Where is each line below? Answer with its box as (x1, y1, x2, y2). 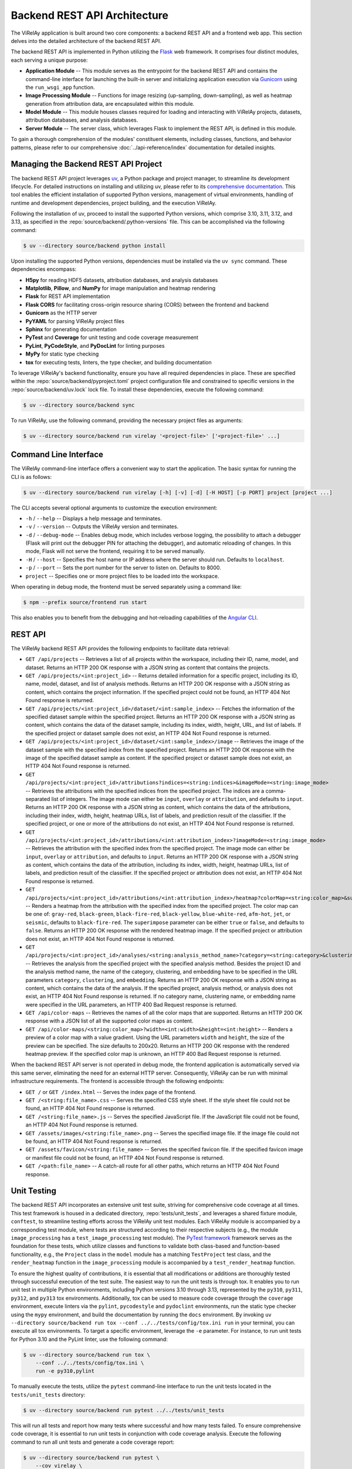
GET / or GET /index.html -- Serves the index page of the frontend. (25, 1088, 197, 1095)
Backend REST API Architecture (11, 9, 168, 22)
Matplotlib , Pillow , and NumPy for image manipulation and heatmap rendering (25, 285, 216, 292)
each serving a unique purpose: (11, 56, 88, 63)
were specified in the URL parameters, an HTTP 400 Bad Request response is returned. (25, 1001, 238, 1008)
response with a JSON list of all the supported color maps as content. (25, 1017, 194, 1025)
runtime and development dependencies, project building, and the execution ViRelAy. (11, 199, 216, 206)
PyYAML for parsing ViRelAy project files (25, 317, 124, 324)
